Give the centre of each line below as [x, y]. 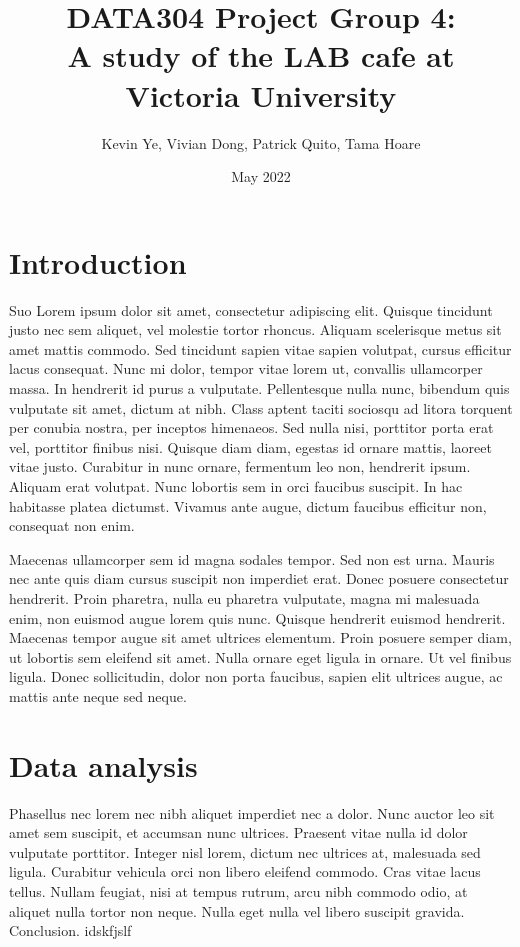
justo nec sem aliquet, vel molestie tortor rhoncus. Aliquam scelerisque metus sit [255, 329]
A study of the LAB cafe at [261, 55]
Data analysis [103, 764]
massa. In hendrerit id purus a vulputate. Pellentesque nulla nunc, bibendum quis [259, 388]
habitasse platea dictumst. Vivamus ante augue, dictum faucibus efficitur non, [248, 505]
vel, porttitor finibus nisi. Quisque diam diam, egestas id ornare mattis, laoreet [250, 446]
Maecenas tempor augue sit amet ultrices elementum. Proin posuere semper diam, [260, 637]
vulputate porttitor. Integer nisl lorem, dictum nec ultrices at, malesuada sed [245, 851]
